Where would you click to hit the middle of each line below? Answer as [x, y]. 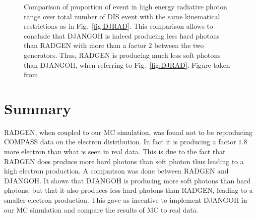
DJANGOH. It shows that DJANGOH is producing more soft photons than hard [127, 180]
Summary [38, 108]
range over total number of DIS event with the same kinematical [122, 16]
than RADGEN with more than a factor [85, 45]
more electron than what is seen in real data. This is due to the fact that [115, 152]
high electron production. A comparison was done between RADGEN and [116, 171]
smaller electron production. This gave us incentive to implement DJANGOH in [126, 200]
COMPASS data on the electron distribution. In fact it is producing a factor [120, 142]
